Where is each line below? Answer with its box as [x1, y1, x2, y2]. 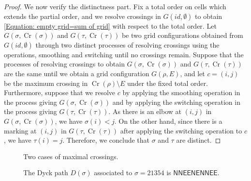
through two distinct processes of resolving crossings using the [35, 39, 220, 49]
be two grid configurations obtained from [121, 30, 243, 40]
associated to [94, 167, 133, 178]
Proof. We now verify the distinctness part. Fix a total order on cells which [4, 1, 226, 11]
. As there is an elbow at [108, 106, 181, 116]
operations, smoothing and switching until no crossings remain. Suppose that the [4, 49, 244, 59]
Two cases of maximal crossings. [23, 151, 118, 161]
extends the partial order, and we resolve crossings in [4, 11, 161, 21]
